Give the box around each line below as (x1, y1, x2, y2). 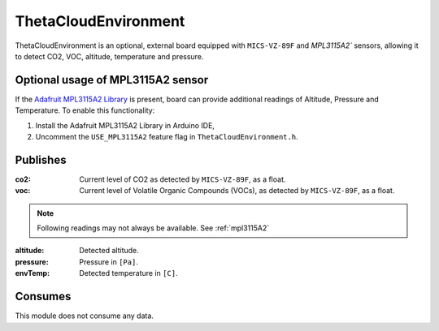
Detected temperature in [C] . (79, 269, 178, 278)
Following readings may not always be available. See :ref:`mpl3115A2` (37, 223, 270, 233)
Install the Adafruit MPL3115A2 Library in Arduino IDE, (35, 120, 215, 130)
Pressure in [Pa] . (79, 256, 138, 267)
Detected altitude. (79, 246, 140, 256)
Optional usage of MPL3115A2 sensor (15, 73, 209, 87)
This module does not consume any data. (15, 311, 154, 320)
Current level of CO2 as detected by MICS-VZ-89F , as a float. (79, 174, 286, 184)
